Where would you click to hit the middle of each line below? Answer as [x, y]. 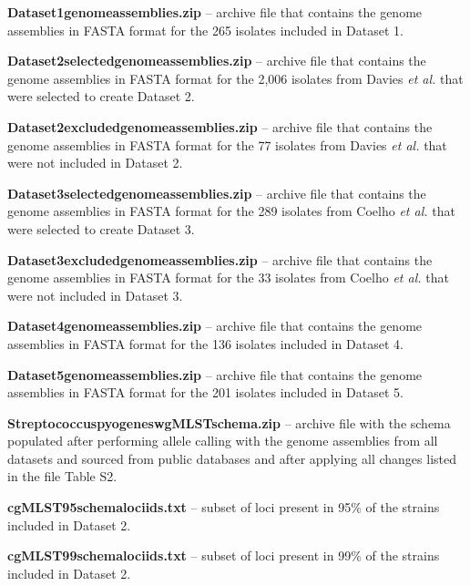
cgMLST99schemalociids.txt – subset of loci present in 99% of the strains [224, 555]
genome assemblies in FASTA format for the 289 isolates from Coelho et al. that [231, 211]
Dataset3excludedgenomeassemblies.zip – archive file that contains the [220, 259]
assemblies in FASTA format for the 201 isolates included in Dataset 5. [205, 392]
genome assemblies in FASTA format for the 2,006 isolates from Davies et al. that [235, 78]
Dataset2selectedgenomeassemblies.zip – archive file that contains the [217, 61]
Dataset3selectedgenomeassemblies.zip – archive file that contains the [217, 193]
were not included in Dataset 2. [95, 163]
